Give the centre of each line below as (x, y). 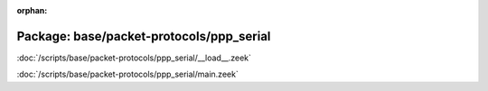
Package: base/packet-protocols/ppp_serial (144, 36)
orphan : (32, 10)
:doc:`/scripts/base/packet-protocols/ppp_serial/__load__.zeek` (134, 58)
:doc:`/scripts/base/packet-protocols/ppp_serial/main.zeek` (127, 74)
